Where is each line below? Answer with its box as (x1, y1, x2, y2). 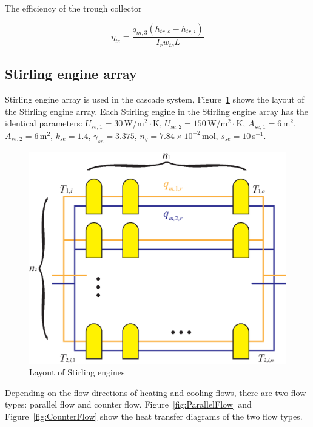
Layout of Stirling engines (29, 366, 125, 378)
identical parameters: (5, 117, 83, 129)
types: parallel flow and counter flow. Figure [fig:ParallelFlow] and (5, 398, 252, 411)
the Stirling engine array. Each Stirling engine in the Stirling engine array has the (5, 104, 308, 117)
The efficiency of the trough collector (5, 2, 142, 14)
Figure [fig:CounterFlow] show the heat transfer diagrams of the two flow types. (5, 409, 303, 422)
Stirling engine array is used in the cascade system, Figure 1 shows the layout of (5, 93, 305, 106)
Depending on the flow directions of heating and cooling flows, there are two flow (5, 386, 306, 398)
